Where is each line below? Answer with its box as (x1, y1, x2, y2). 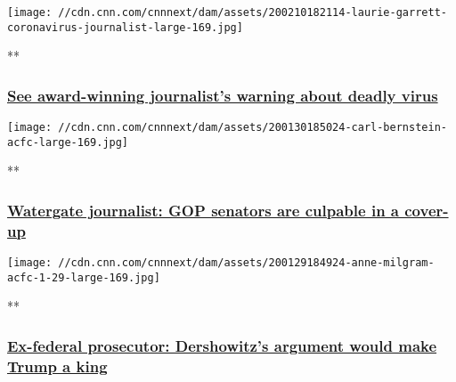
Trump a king (7, 354, 108, 377)
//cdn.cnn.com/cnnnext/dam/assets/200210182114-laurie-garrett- (58, 6, 447, 19)
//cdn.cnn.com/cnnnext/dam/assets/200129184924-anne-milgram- (58, 256, 435, 270)
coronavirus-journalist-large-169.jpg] (7, 20, 243, 34)
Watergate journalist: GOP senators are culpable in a (7, 199, 399, 221)
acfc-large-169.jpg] (7, 135, 129, 149)
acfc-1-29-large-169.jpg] (7, 271, 160, 284)
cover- (404, 199, 449, 221)
